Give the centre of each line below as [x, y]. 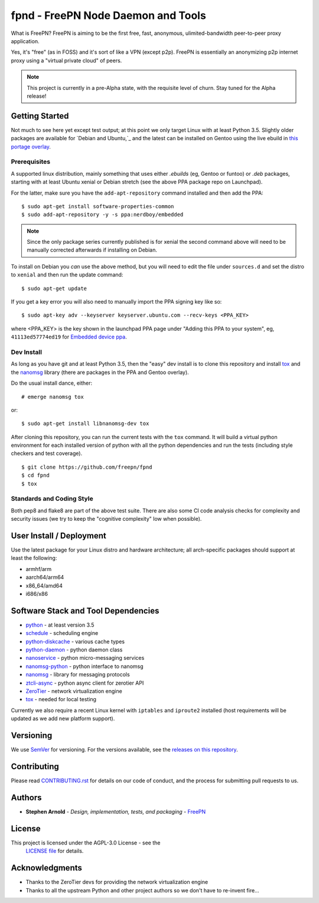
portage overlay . [31, 146]
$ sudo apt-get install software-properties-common [98, 206]
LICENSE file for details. [55, 851]
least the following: [34, 558]
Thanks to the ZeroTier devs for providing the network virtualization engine [117, 882]
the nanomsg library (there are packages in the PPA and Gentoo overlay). [100, 372]
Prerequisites [30, 162]
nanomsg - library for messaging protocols [78, 675]
